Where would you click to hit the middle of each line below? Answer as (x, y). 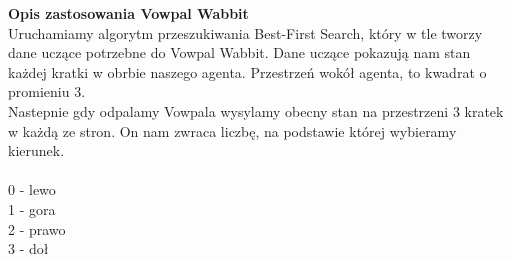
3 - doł (28, 248)
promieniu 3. (47, 91)
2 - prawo (37, 228)
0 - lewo (32, 189)
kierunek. (36, 150)
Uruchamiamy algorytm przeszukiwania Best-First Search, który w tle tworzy (245, 32)
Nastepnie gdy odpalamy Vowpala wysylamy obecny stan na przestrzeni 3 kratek (256, 110)
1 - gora (32, 208)
